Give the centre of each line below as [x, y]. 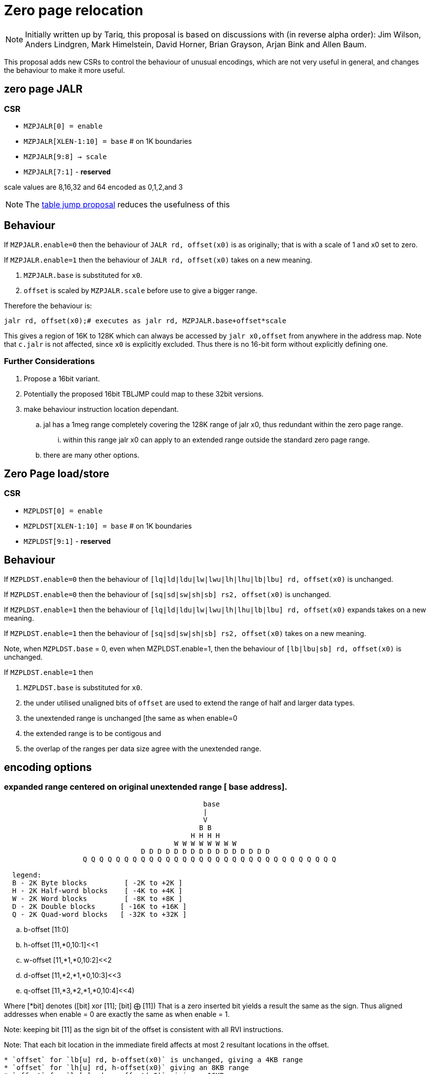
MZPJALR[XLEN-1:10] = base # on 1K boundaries [108, 141]
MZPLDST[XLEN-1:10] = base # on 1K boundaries [108, 526]
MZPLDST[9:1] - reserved [67, 541]
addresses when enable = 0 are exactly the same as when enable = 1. [117, 1014]
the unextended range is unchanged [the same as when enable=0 [131, 718]
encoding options [48, 768]
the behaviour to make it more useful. [65, 70]
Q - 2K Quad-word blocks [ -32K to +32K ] [99, 914]
